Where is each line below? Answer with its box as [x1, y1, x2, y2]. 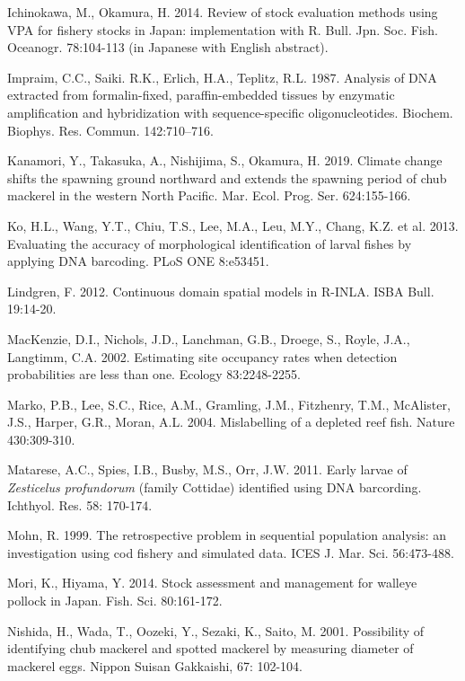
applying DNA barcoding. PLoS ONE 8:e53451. [7, 252, 269, 270]
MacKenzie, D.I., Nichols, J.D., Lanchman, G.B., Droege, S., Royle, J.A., [7, 329, 410, 348]
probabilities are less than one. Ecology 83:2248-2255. [7, 365, 301, 384]
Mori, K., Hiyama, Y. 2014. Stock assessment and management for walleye [7, 573, 417, 592]
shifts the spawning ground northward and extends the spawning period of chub [7, 168, 447, 187]
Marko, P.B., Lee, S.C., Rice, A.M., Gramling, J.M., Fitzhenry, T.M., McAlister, [7, 394, 451, 413]
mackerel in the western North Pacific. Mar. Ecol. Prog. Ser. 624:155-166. [7, 186, 411, 205]
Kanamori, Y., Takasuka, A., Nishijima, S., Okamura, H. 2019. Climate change [7, 151, 443, 170]
